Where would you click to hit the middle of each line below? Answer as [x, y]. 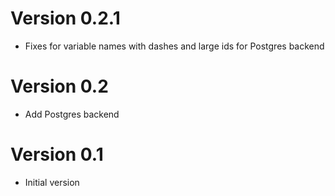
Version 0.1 [57, 154]
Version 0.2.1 [65, 18]
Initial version [52, 182]
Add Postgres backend [72, 114]
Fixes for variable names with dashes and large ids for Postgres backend [174, 46]
